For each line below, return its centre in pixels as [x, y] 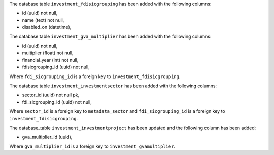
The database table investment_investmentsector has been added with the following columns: [113, 86]
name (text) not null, [43, 20]
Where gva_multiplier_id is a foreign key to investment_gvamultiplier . [92, 146]
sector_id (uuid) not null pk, [51, 95]
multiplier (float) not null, [48, 53]
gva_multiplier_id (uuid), [47, 137]
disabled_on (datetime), [47, 27]
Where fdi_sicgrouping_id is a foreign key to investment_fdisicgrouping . [95, 76]
